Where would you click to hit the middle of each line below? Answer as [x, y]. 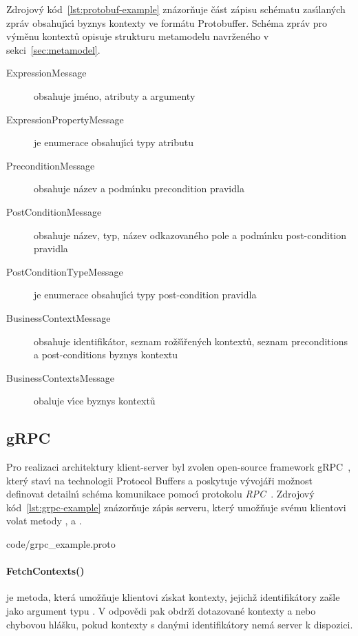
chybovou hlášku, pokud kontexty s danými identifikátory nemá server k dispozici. [180, 624]
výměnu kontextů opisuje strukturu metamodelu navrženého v [138, 36]
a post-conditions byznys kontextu [106, 355]
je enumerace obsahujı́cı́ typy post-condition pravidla [145, 295]
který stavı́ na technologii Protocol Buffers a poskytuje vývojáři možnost [159, 480]
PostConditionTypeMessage [65, 271]
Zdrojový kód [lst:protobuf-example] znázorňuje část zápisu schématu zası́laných [176, 9]
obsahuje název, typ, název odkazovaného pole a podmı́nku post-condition [190, 235]
